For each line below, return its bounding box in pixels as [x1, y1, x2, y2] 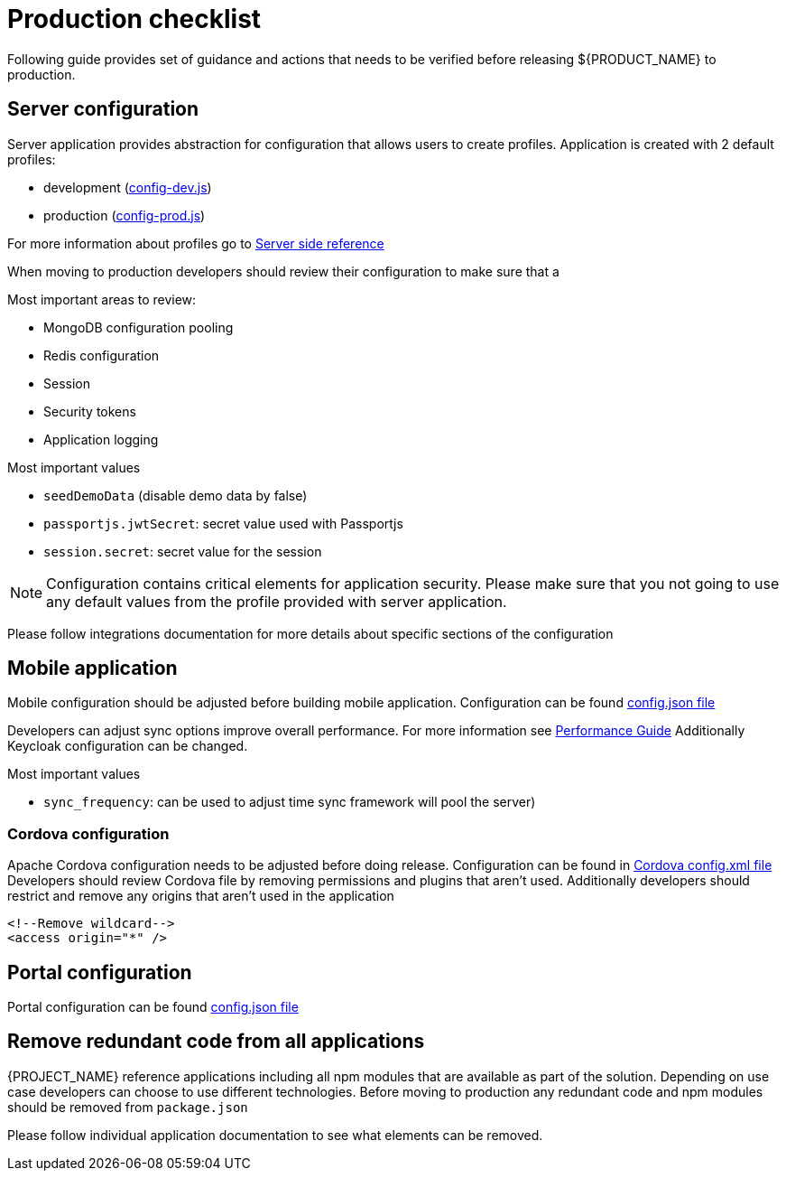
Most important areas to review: [7, 291, 197, 307]
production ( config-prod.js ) [43, 207, 206, 223]
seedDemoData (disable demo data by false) [43, 487, 308, 503]
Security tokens [43, 403, 136, 419]
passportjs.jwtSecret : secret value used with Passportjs [43, 515, 403, 531]
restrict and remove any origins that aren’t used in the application [7, 888, 394, 904]
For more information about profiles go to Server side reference [7, 235, 384, 251]
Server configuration [7, 98, 199, 121]
